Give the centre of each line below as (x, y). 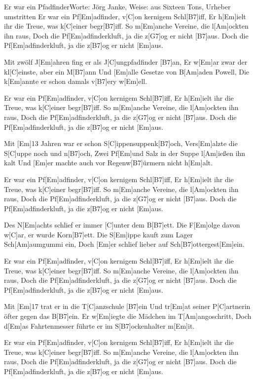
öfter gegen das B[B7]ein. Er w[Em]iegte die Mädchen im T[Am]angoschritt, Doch (128, 316)
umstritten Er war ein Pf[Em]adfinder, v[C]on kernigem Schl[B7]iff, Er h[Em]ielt (125, 16)
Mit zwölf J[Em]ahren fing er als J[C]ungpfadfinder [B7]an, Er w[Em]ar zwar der (126, 61)
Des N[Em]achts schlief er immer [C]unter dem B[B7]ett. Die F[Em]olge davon (122, 225)
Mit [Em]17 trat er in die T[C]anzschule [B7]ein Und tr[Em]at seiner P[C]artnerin (127, 306)
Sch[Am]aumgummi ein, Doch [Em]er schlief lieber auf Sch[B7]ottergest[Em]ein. (124, 244)
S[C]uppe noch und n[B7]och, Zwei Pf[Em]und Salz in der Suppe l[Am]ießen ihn (125, 153)
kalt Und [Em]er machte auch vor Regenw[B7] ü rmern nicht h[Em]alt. (108, 163)
